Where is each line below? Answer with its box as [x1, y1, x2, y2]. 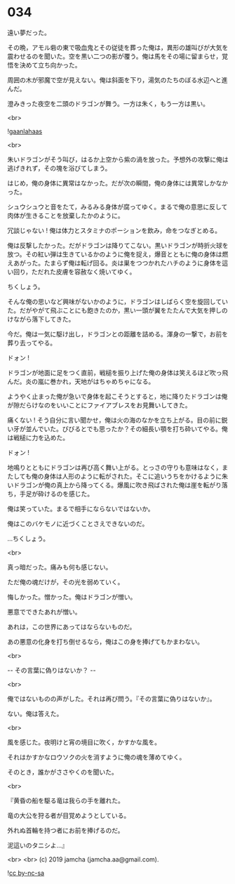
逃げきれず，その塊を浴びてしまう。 [7, 164, 112, 172]
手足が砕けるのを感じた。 [19, 489, 93, 498]
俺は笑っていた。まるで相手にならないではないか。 [7, 504, 154, 513]
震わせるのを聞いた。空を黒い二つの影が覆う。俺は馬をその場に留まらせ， [7, 52, 222, 60]
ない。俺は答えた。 [7, 709, 63, 718]
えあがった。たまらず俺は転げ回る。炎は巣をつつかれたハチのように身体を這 [7, 258, 229, 267]
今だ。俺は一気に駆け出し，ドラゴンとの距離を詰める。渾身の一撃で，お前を [7, 329, 228, 338]
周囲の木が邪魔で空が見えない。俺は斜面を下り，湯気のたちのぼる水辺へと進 [7, 75, 228, 84]
